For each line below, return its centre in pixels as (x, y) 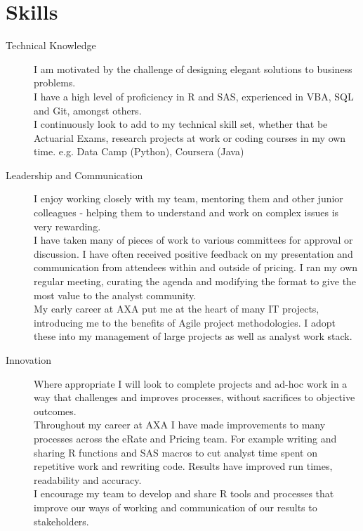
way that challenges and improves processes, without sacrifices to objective (194, 397)
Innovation (28, 360)
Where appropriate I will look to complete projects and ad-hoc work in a (191, 383)
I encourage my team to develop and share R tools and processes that (184, 493)
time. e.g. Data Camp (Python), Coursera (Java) (139, 151)
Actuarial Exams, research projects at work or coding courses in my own (190, 137)
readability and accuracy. (88, 479)
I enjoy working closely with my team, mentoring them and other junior (189, 198)
